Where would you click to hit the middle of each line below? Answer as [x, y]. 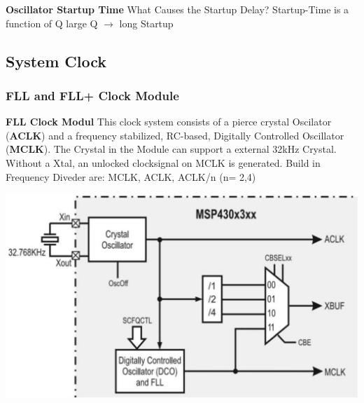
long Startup [146, 23]
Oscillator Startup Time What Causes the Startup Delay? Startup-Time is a [177, 9]
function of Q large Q [52, 23]
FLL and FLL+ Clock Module [92, 95]
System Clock [56, 61]
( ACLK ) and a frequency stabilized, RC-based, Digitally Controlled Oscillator [175, 135]
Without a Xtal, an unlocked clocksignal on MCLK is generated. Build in [163, 162]
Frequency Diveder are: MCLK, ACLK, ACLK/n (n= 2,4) [131, 176]
